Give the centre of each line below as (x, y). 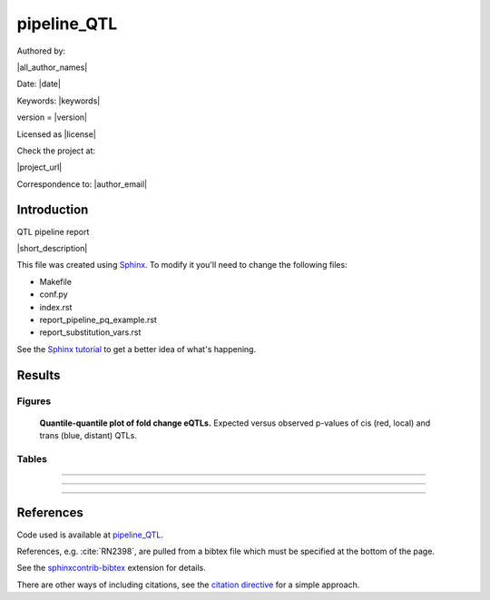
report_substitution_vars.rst (90, 332)
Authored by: (41, 51)
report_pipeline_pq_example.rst (98, 320)
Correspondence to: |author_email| (82, 184)
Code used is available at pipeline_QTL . (90, 535)
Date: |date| (39, 84)
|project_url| (39, 167)
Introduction (53, 210)
